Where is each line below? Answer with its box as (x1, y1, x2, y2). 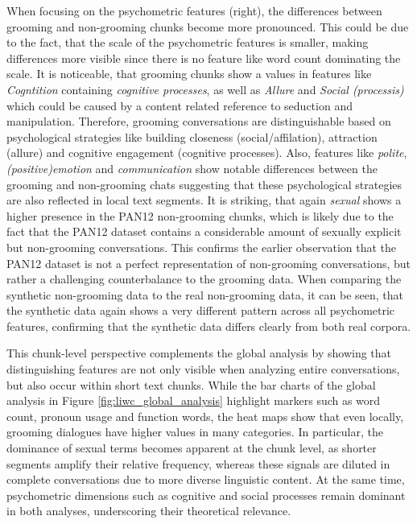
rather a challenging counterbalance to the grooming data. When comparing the (6, 270, 402, 287)
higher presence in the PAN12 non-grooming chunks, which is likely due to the (6, 207, 394, 224)
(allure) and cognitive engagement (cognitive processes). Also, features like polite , (6, 144, 407, 161)
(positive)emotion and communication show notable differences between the (6, 159, 378, 176)
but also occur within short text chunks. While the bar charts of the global (6, 376, 376, 393)
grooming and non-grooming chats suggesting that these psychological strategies (6, 175, 403, 192)
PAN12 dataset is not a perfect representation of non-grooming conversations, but (6, 254, 411, 271)
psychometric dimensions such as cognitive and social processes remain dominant (6, 486, 406, 503)
